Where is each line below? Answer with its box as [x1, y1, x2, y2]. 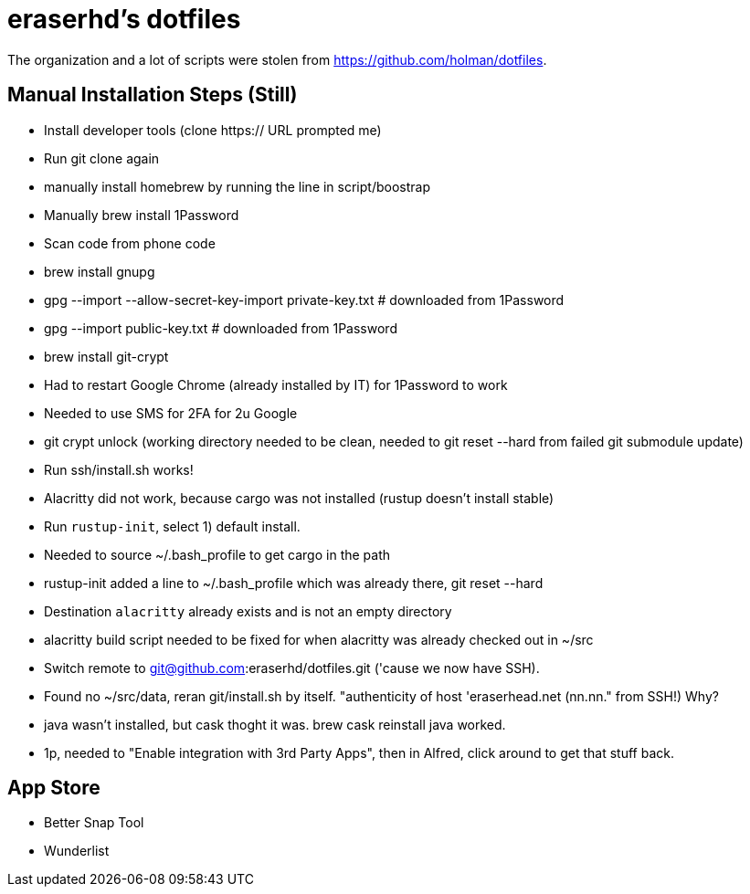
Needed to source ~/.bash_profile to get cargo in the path [44, 546, 391, 563]
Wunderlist [44, 843, 110, 859]
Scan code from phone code [44, 235, 216, 251]
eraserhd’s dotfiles [7, 4, 241, 35]
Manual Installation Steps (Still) [7, 83, 298, 107]
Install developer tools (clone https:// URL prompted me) [44, 121, 382, 138]
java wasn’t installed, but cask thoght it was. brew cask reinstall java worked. [44, 716, 506, 732]
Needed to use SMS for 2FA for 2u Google [44, 405, 298, 421]
